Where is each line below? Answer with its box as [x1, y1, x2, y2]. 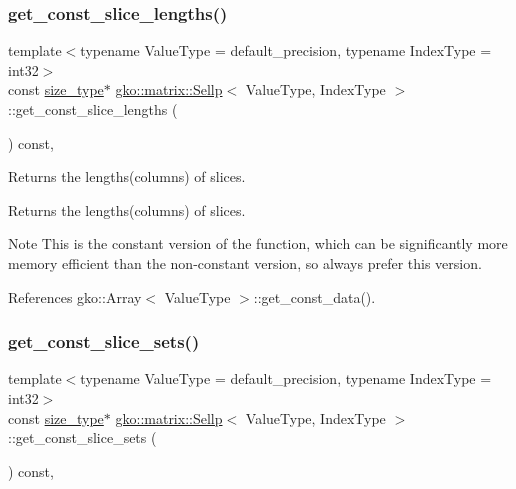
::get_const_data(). [253, 286, 376, 307]
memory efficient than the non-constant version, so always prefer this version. [8, 252, 482, 273]
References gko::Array [8, 286, 142, 307]
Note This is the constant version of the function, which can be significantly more [8, 233, 508, 254]
